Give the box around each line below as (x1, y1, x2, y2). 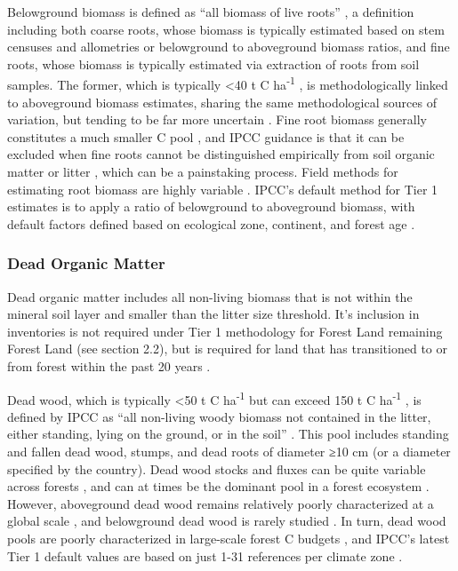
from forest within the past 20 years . (7, 356, 211, 375)
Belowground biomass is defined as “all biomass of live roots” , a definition (7, 3, 414, 20)
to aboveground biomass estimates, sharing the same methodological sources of (7, 92, 437, 111)
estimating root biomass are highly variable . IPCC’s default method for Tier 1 (7, 179, 438, 198)
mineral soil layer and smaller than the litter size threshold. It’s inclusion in (7, 305, 420, 323)
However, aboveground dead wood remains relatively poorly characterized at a (7, 494, 434, 512)
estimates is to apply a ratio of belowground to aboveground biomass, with (7, 197, 415, 216)
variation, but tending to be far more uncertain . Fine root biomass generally (7, 110, 427, 129)
